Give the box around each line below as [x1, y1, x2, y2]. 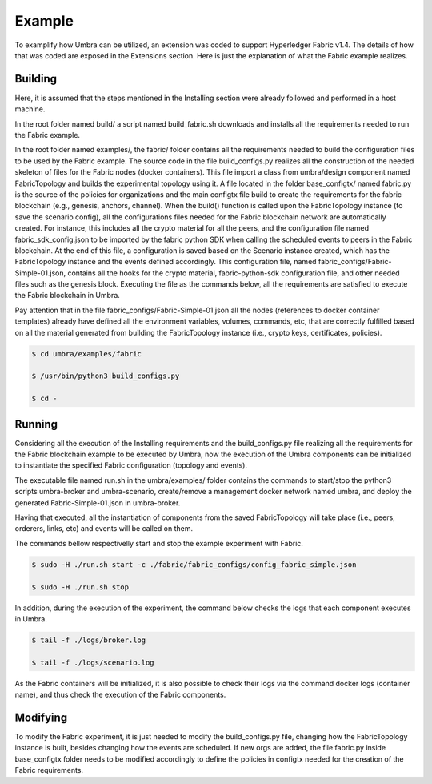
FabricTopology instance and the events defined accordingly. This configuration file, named [14, 257, 317, 267]
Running [14, 417, 58, 431]
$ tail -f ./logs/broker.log [31, 635, 146, 645]
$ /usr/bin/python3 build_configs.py [31, 372, 180, 380]
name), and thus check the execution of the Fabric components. [14, 690, 226, 700]
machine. [14, 104, 46, 114]
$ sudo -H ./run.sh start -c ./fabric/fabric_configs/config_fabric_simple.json [31, 560, 357, 569]
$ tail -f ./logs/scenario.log [31, 657, 155, 667]
